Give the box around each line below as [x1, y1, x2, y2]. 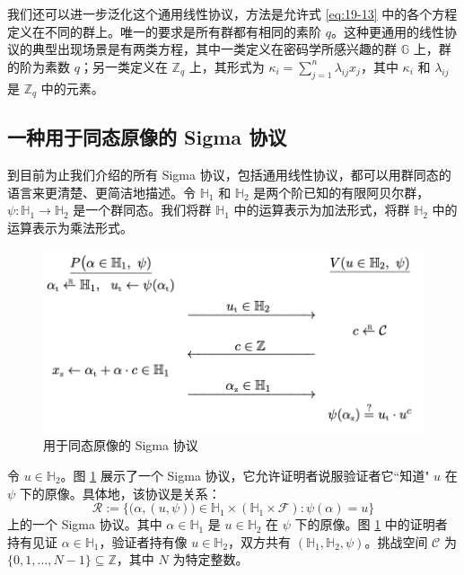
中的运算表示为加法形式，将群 [233, 200, 410, 219]
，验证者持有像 [99, 532, 188, 551]
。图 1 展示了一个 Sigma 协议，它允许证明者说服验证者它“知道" [60, 465, 430, 484]
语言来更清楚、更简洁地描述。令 [7, 182, 196, 201]
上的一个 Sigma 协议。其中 [7, 515, 162, 534]
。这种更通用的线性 [330, 22, 444, 40]
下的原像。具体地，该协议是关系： [19, 483, 221, 502]
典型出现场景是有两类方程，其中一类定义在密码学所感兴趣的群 [31, 40, 397, 58]
